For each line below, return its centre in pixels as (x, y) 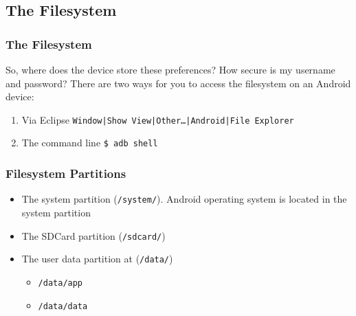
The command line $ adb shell (90, 143)
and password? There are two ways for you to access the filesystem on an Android (178, 83)
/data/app (60, 283)
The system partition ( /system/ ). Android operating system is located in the (184, 199)
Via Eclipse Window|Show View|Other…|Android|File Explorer (158, 119)
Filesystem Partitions (66, 173)
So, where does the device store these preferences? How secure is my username (170, 69)
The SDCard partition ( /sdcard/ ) (93, 235)
